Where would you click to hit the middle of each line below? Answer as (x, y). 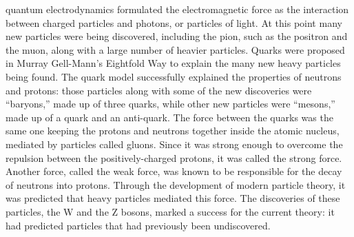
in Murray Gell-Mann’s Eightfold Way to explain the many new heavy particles (173, 63)
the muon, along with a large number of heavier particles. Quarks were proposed (175, 49)
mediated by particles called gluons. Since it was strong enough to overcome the (174, 144)
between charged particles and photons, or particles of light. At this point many (174, 22)
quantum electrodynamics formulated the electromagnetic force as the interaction (177, 9)
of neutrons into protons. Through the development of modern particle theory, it (176, 184)
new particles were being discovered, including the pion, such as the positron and (177, 36)
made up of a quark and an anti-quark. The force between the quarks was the (169, 117)
